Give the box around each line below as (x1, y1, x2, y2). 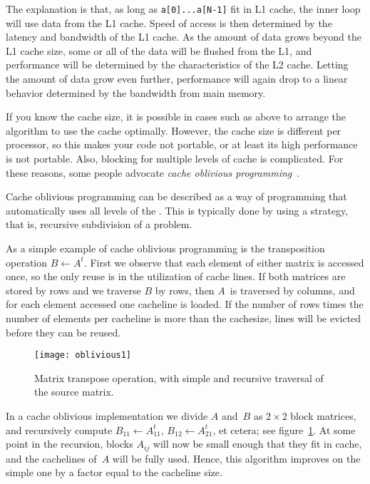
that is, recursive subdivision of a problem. (6, 217, 192, 232)
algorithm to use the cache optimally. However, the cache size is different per (6, 123, 341, 138)
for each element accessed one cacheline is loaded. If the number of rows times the (6, 297, 364, 311)
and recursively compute (6, 422, 113, 437)
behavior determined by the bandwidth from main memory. (6, 85, 266, 100)
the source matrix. (34, 384, 114, 399)
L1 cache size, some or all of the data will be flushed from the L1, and (6, 43, 312, 58)
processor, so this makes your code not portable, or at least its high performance (6, 137, 358, 152)
